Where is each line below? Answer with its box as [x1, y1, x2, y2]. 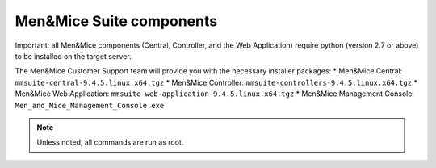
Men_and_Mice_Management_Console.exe [15, 101, 165, 110]
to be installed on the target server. [15, 51, 132, 61]
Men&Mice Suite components [15, 12, 218, 30]
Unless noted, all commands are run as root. [36, 137, 184, 147]
